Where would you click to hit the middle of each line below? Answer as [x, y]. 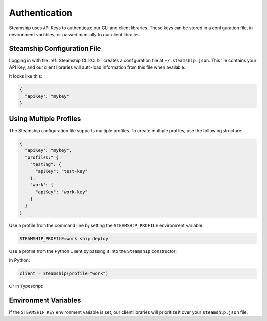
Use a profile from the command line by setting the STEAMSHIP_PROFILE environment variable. [106, 225]
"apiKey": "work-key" [61, 192]
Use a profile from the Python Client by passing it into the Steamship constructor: [93, 251]
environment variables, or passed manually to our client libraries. [75, 34]
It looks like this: [25, 76]
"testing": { [46, 164]
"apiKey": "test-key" [61, 171]
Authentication [41, 13]
